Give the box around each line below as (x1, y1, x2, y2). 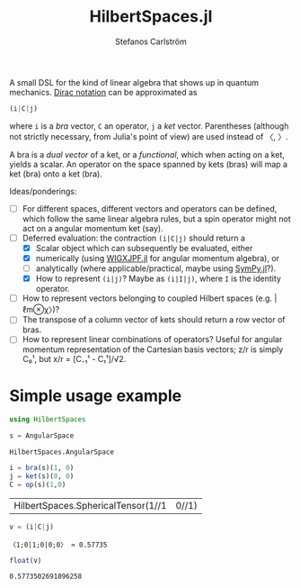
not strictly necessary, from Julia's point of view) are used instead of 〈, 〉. (9, 131, 289, 141)
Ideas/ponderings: (9, 185, 77, 196)
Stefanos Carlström (115, 36, 187, 47)
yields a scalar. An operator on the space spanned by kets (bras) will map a (9, 158, 288, 169)
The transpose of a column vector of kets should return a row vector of (22, 314, 286, 325)
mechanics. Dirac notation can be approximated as (9, 86, 198, 97)
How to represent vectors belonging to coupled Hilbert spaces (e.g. (22, 293, 272, 303)
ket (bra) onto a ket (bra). (9, 168, 103, 179)
